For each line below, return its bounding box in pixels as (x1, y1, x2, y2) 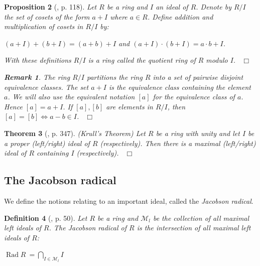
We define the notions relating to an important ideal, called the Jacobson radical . (4, 195, 253, 206)
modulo (206, 55, 228, 65)
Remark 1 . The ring (4, 71, 70, 82)
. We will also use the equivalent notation (8, 91, 135, 102)
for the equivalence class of (153, 91, 235, 102)
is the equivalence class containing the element (108, 81, 251, 92)
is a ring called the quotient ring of (88, 55, 196, 65)
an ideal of (156, 2, 188, 12)
